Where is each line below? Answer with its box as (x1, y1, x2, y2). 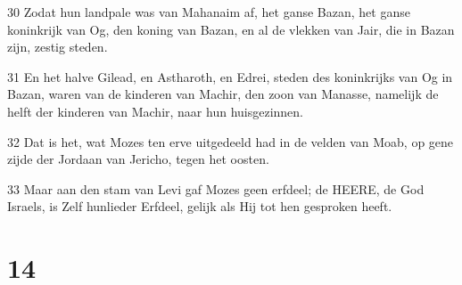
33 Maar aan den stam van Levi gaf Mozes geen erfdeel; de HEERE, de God (7, 179, 425, 198)
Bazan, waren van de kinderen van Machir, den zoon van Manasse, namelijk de (7, 85, 439, 103)
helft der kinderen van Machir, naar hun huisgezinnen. (7, 102, 304, 120)
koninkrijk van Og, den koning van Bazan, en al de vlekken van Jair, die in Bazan (7, 20, 455, 38)
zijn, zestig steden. (7, 37, 108, 56)
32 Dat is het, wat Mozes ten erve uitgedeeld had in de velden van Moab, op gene (7, 132, 454, 151)
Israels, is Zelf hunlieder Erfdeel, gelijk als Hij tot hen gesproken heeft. (7, 197, 392, 216)
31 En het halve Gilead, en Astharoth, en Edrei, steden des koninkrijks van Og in (7, 67, 453, 85)
